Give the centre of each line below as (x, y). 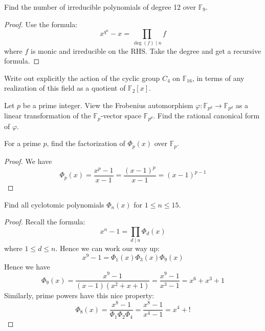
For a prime (23, 143)
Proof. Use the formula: (41, 24)
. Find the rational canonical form (206, 116)
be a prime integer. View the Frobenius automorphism (108, 105)
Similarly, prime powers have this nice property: (79, 295)
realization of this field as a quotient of (65, 88)
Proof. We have (28, 161)
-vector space (121, 116)
